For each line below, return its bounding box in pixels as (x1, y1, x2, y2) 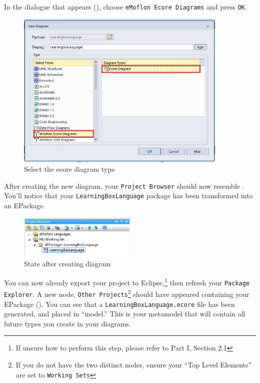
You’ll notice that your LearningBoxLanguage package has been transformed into (4, 190, 253, 201)
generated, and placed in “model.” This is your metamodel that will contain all (4, 308, 245, 319)
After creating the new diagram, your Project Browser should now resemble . (4, 180, 244, 191)
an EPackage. (4, 200, 45, 211)
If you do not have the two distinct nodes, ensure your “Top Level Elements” (15, 359, 252, 370)
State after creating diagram (24, 258, 111, 269)
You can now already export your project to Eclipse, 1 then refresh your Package (4, 275, 250, 287)
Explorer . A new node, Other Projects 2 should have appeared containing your (4, 287, 249, 299)
